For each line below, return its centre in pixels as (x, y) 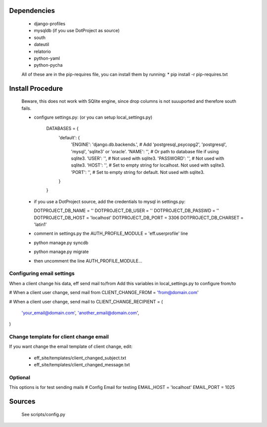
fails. (26, 108)
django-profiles (50, 24)
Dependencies (32, 11)
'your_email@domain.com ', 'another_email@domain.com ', (80, 313)
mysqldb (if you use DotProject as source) (77, 31)
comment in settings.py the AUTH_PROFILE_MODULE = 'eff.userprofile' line (111, 234)
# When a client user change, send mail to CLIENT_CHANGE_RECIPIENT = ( (86, 301)
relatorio (43, 51)
